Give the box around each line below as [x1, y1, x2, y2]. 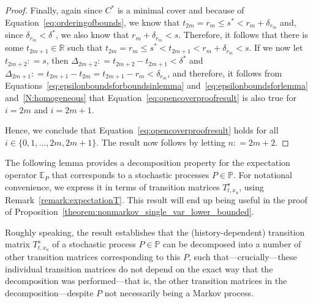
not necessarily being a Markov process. [104, 286, 254, 299]
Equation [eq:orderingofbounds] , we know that [5, 15, 180, 28]
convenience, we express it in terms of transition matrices [5, 180, 220, 193]
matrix [5, 238, 30, 250]
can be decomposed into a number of [163, 238, 301, 250]
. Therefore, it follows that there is [178, 28, 308, 41]
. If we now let [249, 41, 303, 54]
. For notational [233, 168, 292, 181]
